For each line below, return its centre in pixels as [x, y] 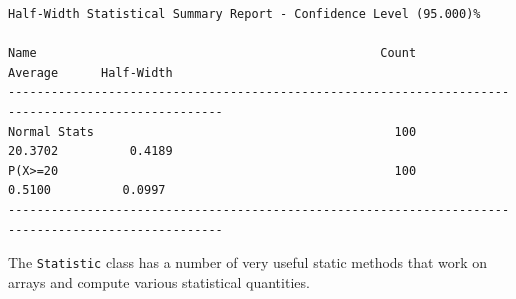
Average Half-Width [90, 72]
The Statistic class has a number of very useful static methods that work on [248, 262]
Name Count [212, 53]
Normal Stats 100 [212, 131]
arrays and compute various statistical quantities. [159, 281]
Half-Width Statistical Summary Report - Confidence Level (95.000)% [244, 14]
